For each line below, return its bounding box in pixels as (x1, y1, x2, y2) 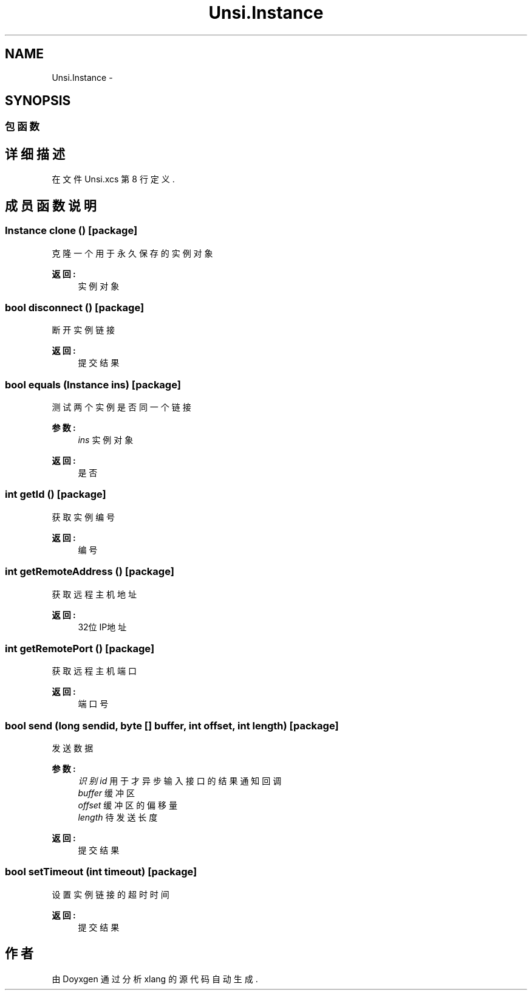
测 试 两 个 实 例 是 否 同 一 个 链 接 (52, 402, 191, 412)
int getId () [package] (5, 488, 106, 501)
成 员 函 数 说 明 (5, 198, 97, 213)
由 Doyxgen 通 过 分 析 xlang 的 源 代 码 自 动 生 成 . (52, 973, 258, 984)
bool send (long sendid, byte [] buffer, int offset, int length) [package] (5, 719, 339, 732)
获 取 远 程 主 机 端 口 (52, 666, 137, 677)
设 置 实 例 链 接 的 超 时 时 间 (52, 889, 169, 900)
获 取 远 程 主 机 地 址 (52, 588, 137, 599)
